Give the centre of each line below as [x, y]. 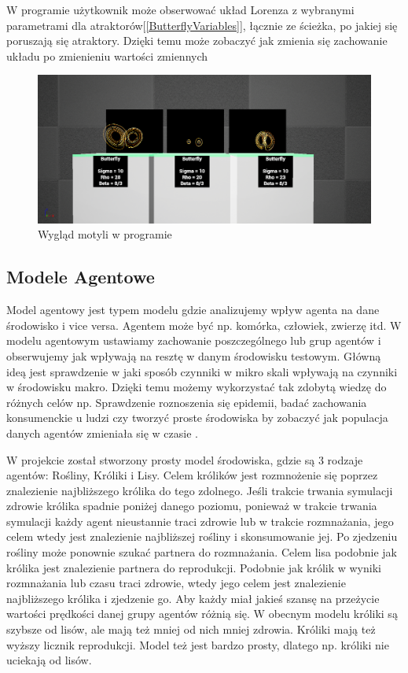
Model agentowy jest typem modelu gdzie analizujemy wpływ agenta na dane [193, 310]
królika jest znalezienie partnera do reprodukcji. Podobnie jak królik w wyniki [194, 567]
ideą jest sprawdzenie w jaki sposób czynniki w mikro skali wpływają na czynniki [202, 371]
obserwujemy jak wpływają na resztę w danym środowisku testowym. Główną [194, 355]
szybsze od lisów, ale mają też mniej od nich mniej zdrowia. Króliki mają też [191, 629]
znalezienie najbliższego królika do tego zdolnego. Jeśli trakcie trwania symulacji [200, 490]
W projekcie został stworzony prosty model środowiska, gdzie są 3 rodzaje [185, 459]
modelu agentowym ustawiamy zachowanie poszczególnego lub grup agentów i [194, 340]
